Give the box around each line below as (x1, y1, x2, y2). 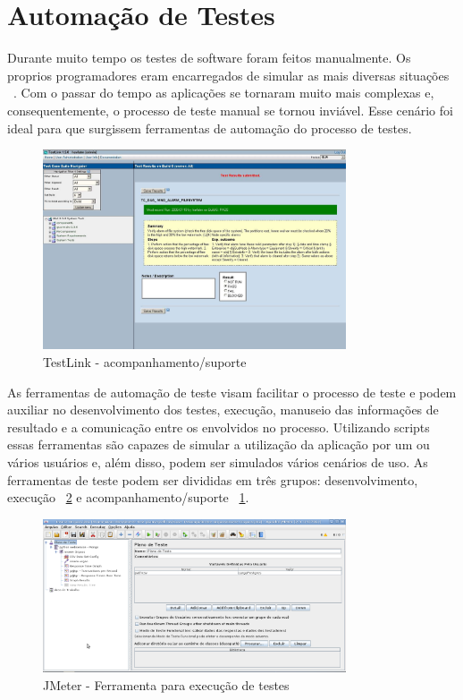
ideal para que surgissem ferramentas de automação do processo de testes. (7, 118, 412, 137)
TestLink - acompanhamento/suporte (43, 352, 247, 371)
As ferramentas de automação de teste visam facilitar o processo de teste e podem (7, 382, 457, 401)
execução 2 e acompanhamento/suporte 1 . (7, 488, 249, 507)
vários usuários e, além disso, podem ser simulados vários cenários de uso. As (7, 452, 428, 471)
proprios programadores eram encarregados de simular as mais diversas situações (7, 65, 450, 84)
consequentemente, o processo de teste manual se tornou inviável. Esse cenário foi (7, 100, 453, 119)
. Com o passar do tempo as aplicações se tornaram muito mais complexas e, (13, 83, 434, 102)
